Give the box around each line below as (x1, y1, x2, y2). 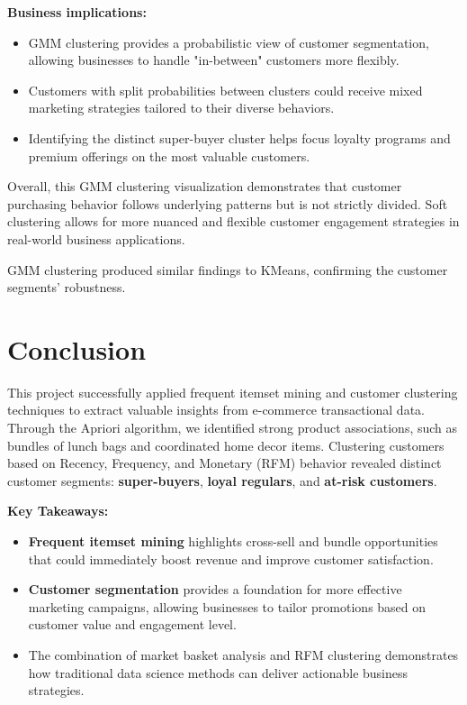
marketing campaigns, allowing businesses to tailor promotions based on (28, 597, 427, 616)
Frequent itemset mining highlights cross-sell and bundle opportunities (28, 532, 438, 550)
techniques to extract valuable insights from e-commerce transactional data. (7, 400, 425, 419)
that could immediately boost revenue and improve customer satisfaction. (28, 549, 434, 568)
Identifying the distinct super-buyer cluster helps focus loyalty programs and (28, 128, 451, 147)
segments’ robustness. (7, 278, 126, 297)
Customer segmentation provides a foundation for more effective (28, 580, 402, 599)
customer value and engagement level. (28, 615, 237, 634)
